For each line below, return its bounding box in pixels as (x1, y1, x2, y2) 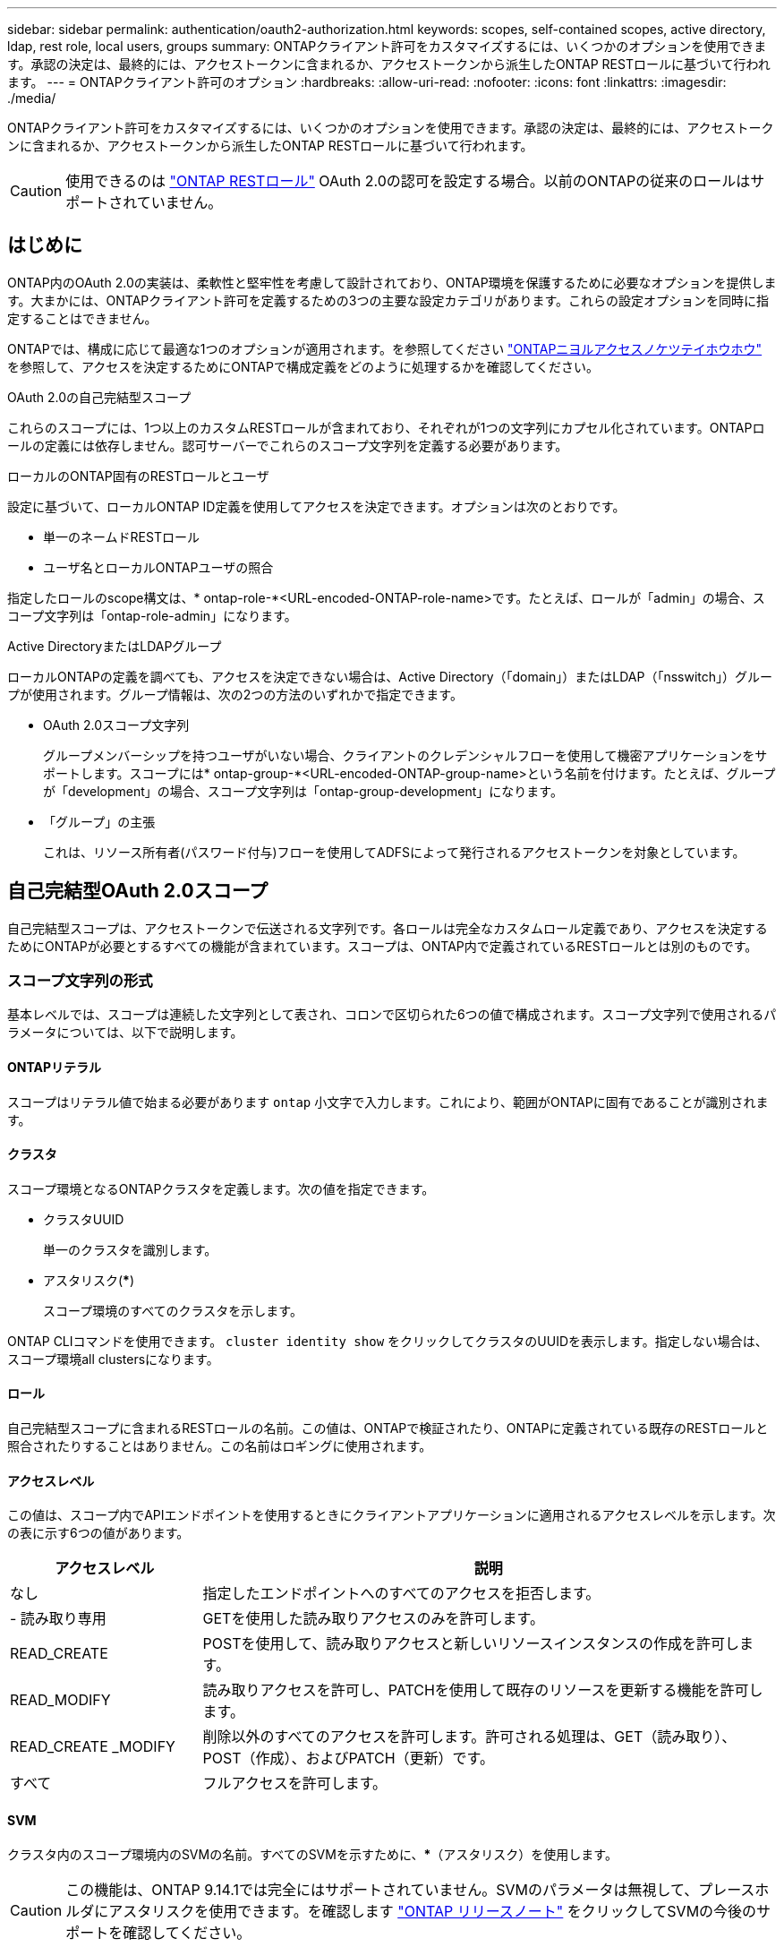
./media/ (7, 90, 56, 106)
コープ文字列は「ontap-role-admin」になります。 (7, 607, 297, 623)
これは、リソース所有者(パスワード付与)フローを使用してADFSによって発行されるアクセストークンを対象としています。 (43, 844, 746, 860)
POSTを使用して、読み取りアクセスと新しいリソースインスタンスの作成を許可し (202, 1634, 739, 1653)
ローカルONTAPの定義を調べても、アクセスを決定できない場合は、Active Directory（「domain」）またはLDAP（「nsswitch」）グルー (7, 668, 773, 684)
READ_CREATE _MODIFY (10, 1737, 175, 1756)
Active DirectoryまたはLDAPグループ (7, 638, 222, 654)
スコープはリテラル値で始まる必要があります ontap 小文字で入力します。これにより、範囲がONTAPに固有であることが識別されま (7, 1094, 769, 1110)
